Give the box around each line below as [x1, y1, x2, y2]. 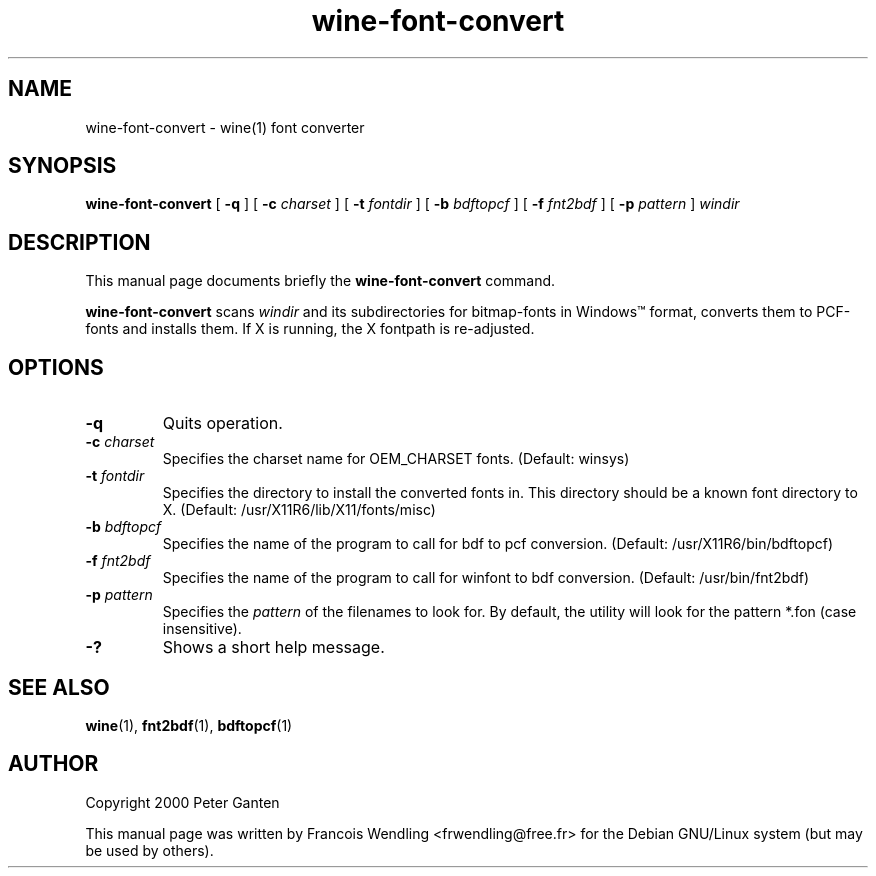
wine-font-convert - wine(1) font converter [85, 118, 365, 136]
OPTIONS [8, 354, 104, 380]
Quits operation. [162, 413, 283, 434]
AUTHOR [8, 751, 99, 777]
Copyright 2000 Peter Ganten [85, 793, 280, 811]
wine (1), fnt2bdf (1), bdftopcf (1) [85, 716, 293, 734]
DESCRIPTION [8, 229, 151, 255]
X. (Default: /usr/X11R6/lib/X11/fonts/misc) [162, 501, 436, 519]
